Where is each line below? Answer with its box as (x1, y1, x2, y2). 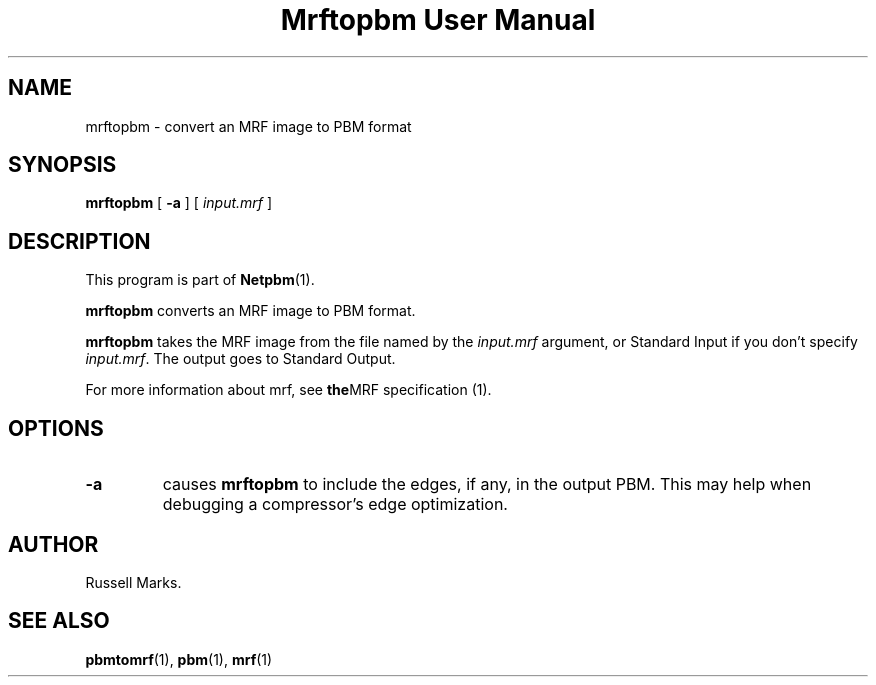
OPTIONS (8, 415, 104, 441)
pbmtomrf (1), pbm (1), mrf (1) (85, 650, 273, 668)
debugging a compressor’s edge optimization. (162, 494, 508, 515)
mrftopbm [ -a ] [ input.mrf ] (85, 194, 273, 212)
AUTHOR (8, 531, 99, 557)
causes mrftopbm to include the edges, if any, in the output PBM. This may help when (162, 474, 812, 495)
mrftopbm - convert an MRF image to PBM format (85, 117, 412, 135)
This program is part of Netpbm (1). (85, 271, 315, 289)
